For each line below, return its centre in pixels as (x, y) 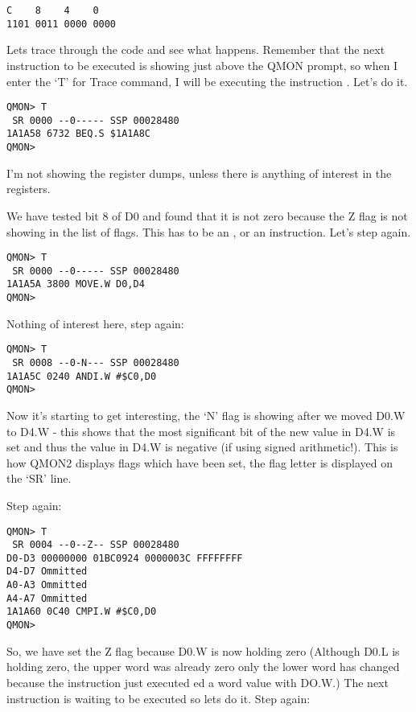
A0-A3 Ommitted (47, 585)
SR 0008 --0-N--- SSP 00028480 (96, 362)
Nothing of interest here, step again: (95, 323)
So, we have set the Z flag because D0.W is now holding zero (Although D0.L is (203, 650)
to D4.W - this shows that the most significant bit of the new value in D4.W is (201, 431)
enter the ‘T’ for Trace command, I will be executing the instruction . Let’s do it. (207, 81)
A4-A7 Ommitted (47, 598)
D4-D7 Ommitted (47, 572)
